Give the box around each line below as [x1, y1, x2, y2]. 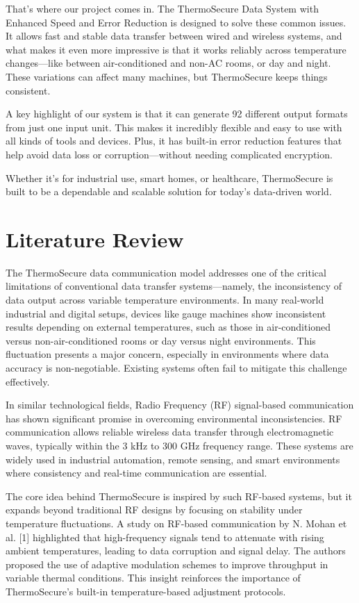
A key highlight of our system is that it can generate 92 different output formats [6, 106, 348, 121]
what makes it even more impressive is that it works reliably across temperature [6, 42, 347, 56]
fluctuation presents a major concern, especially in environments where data [6, 347, 329, 361]
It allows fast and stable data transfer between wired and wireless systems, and [6, 28, 342, 43]
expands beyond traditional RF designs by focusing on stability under [6, 502, 303, 517]
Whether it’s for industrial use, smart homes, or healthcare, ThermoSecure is [6, 170, 333, 185]
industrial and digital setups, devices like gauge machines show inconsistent [6, 306, 326, 320]
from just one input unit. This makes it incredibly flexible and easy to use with [6, 119, 342, 134]
